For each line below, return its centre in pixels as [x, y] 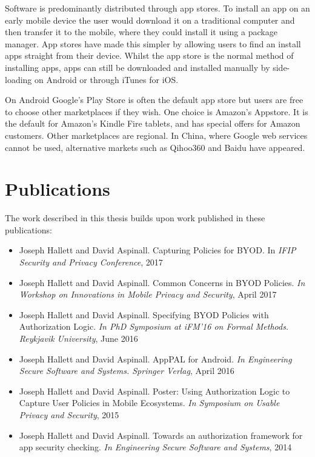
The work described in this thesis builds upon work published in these [135, 218]
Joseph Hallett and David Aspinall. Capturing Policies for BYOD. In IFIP [157, 250]
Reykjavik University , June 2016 [78, 338]
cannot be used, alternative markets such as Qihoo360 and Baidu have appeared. [155, 147]
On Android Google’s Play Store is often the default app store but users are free [154, 100]
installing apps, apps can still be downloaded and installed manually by [138, 67]
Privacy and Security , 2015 [69, 414]
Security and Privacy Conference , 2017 [91, 262]
